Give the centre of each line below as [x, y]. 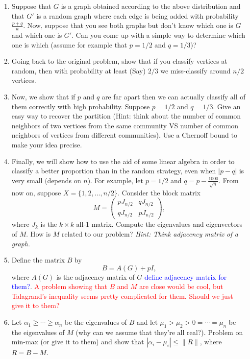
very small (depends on [46, 180]
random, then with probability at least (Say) [78, 70]
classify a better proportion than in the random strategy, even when [114, 171]
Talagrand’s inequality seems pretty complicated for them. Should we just [122, 296]
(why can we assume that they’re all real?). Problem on [159, 332]
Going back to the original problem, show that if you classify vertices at [119, 61]
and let [147, 322]
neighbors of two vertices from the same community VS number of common [125, 125]
